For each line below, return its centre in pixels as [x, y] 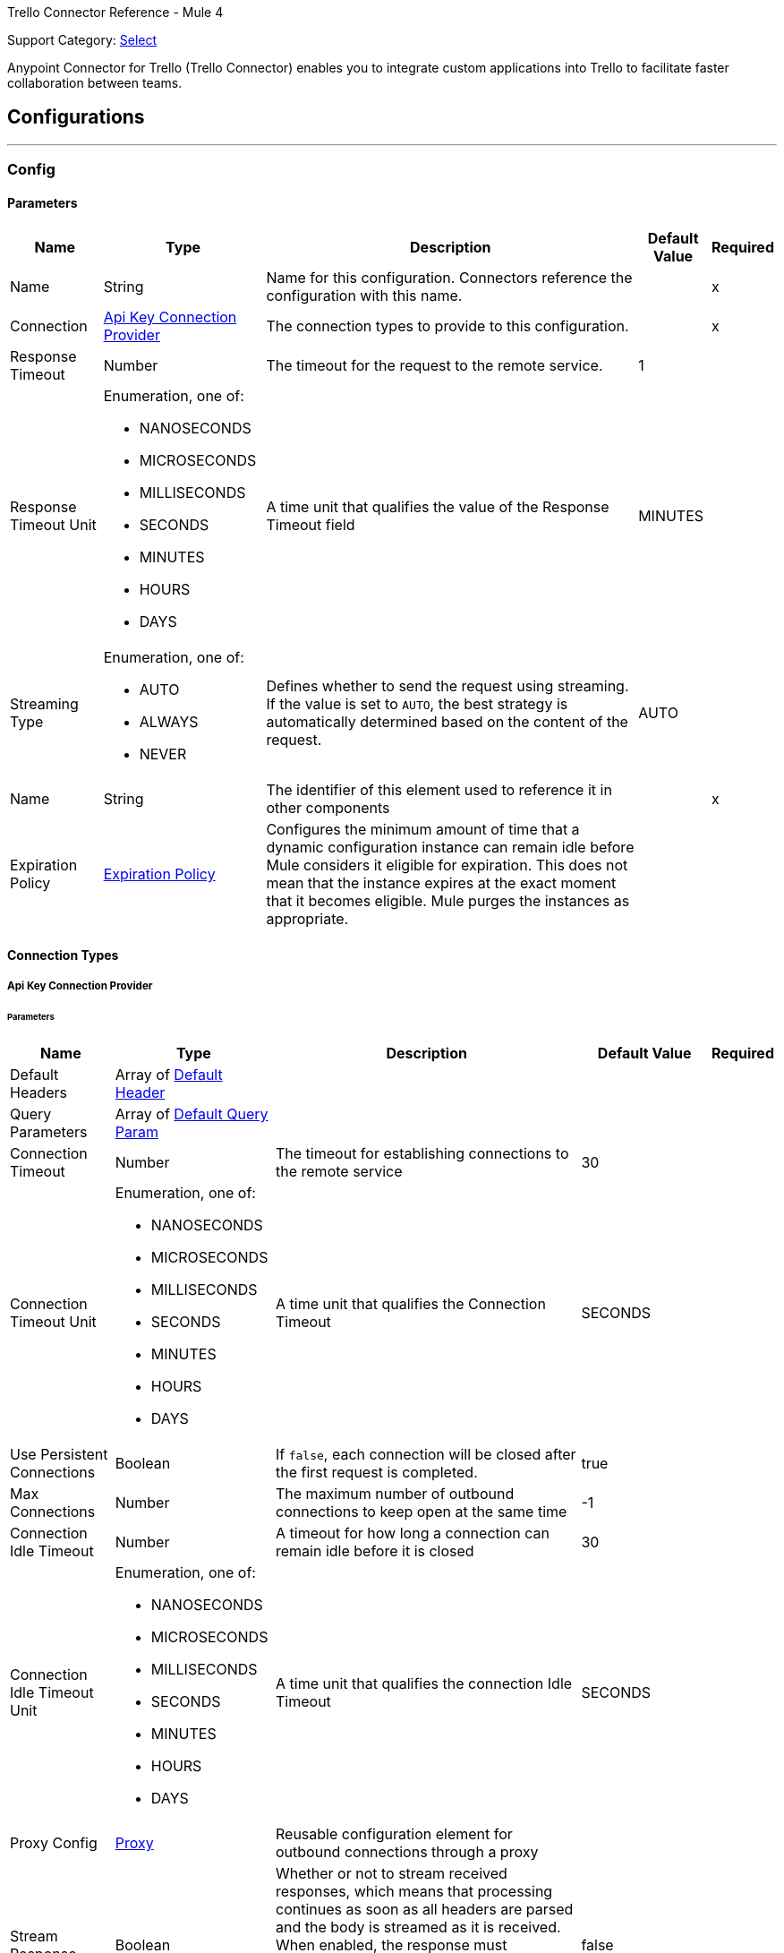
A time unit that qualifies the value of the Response [438, 507]
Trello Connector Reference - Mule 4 [115, 12]
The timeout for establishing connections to [422, 1154]
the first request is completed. [377, 1473]
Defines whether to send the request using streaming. [447, 686]
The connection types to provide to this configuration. [447, 326]
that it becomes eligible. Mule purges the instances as [448, 901]
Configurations [76, 117]
